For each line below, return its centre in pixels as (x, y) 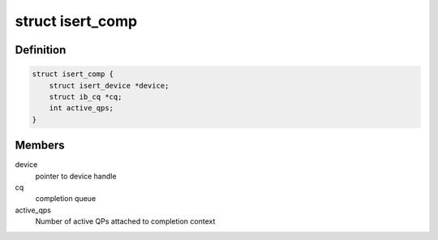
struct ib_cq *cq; (86, 96)
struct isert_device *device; (109, 86)
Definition (41, 50)
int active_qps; (81, 108)
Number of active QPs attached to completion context (125, 221)
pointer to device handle (76, 176)
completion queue (66, 199)
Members (40, 146)
